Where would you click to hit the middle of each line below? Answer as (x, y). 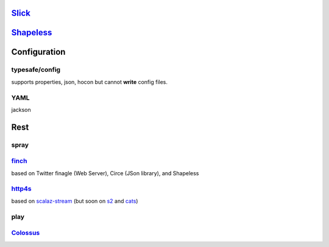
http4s (21, 189)
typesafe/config (36, 70)
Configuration (38, 52)
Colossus (26, 233)
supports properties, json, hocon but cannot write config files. (89, 82)
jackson (21, 110)
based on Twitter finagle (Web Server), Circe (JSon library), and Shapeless (105, 173)
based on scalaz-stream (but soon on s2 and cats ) (75, 201)
